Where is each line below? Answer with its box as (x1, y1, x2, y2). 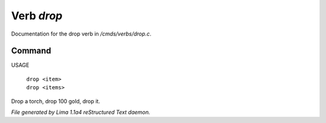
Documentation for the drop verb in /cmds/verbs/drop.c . (11, 30, 152, 37)
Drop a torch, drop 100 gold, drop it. (11, 97, 101, 105)
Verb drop (11, 9, 63, 22)
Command (11, 46, 51, 56)
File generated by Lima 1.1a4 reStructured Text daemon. (11, 109, 150, 116)
